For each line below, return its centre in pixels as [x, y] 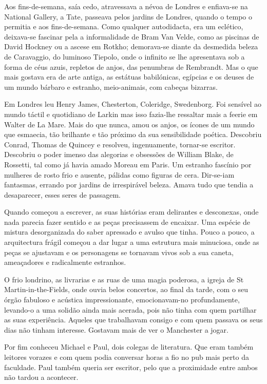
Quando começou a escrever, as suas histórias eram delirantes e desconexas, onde [131, 212]
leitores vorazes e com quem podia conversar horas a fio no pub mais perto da [127, 357]
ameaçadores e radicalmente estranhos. [65, 262]
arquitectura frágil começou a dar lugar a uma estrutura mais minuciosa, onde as [132, 242]
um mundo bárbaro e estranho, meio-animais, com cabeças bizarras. [111, 87]
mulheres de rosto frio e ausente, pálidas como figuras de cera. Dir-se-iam [119, 174]
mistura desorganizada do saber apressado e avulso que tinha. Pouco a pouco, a [129, 232]
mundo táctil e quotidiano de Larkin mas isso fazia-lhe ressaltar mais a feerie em [131, 114]
